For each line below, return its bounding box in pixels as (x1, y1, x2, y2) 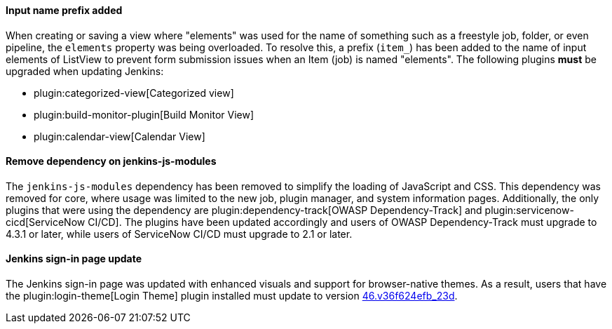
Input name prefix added (6, 4, 123, 16)
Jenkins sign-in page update (6, 253, 142, 265)
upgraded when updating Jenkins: (6, 65, 164, 77)
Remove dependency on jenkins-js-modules (6, 155, 217, 168)
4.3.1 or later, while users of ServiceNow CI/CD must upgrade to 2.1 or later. (6, 227, 353, 240)
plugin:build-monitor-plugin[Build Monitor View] (34, 108, 254, 121)
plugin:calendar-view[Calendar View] (34, 130, 205, 142)
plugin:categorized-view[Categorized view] (34, 86, 234, 99)
